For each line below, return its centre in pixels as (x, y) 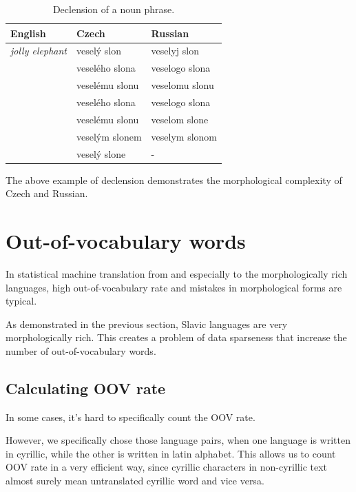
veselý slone (101, 153)
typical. (21, 301)
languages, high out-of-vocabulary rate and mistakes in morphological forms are (174, 287)
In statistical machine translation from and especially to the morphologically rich (177, 273)
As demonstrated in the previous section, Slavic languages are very (147, 324)
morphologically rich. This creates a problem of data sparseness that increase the (176, 337)
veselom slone (180, 119)
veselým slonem (109, 136)
